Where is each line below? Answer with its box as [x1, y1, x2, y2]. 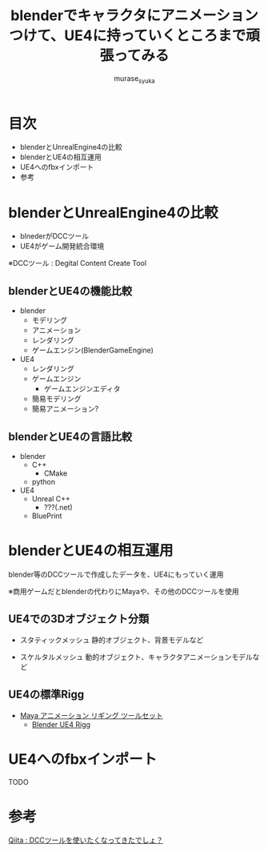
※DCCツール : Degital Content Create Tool [8, 259, 146, 268]
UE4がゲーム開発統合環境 [19, 241, 105, 251]
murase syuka [114, 73, 155, 85]
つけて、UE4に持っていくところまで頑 [9, 26, 260, 45]
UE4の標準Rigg [8, 688, 85, 701]
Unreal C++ [31, 494, 70, 504]
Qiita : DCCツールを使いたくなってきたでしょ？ [8, 835, 164, 845]
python [31, 477, 56, 487]
